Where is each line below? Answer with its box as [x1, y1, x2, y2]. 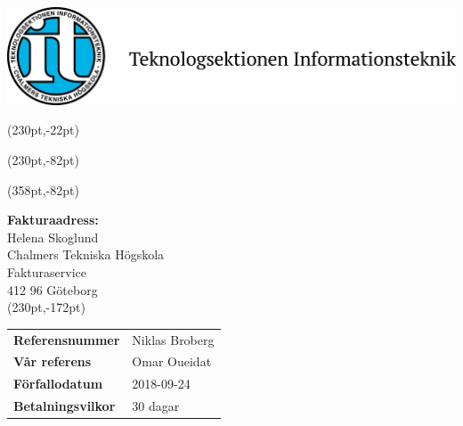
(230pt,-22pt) [7, 120, 79, 139]
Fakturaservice [7, 263, 87, 282]
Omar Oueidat [132, 352, 212, 371]
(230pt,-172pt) [7, 298, 85, 316]
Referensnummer [13, 330, 120, 348]
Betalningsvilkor [13, 397, 116, 415]
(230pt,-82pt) [7, 151, 79, 169]
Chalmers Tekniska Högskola [7, 245, 165, 264]
